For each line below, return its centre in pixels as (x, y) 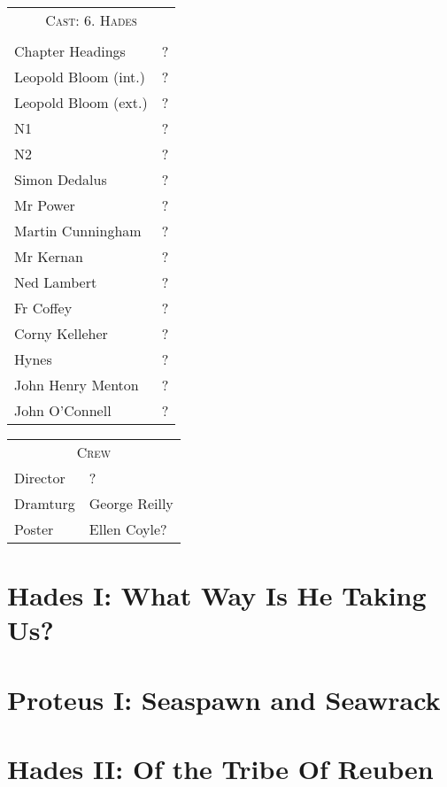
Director (40, 478)
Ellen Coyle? (128, 529)
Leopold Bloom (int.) (80, 77)
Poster (34, 529)
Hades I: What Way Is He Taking (217, 595)
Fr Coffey (43, 308)
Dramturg (45, 503)
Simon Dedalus (61, 179)
